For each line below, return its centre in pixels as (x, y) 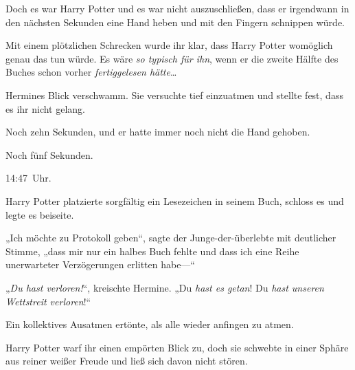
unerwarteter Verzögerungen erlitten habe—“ (100, 264)
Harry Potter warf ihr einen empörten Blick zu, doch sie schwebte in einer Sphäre (177, 347)
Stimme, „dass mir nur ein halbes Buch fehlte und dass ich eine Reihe (152, 251)
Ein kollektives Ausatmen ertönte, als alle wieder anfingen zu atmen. (150, 324)
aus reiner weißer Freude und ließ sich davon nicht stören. (127, 361)
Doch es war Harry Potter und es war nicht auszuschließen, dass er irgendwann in (177, 8)
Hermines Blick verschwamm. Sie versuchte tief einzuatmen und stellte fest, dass (174, 95)
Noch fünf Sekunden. (49, 154)
